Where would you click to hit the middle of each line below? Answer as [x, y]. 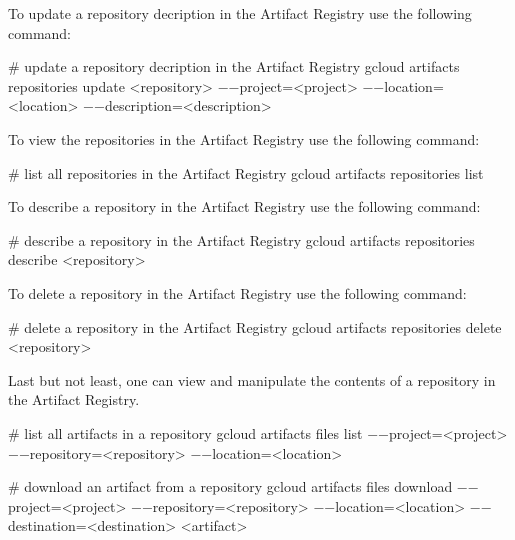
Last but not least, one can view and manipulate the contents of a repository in [252, 379]
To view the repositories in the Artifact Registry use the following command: [244, 138]
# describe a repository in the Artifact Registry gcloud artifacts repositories [241, 239]
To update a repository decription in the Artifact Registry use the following [240, 13]
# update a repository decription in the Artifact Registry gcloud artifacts [234, 66]
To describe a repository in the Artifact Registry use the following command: [244, 206]
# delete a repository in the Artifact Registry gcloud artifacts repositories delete [255, 326]
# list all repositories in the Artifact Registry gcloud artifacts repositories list [246, 172]
